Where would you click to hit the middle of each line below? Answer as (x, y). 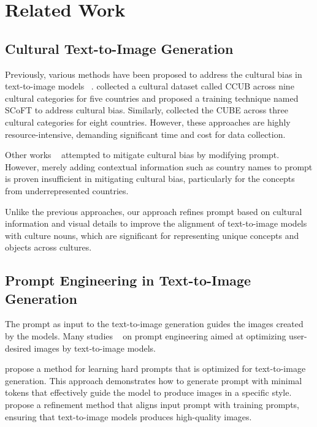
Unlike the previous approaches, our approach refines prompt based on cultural (154, 211)
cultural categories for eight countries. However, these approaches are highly (148, 122)
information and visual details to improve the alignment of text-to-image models (156, 223)
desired (18, 348)
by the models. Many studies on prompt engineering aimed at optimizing (146, 336)
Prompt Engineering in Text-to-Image (128, 280)
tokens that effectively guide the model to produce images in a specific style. (148, 392)
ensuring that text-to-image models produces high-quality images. (128, 416)
